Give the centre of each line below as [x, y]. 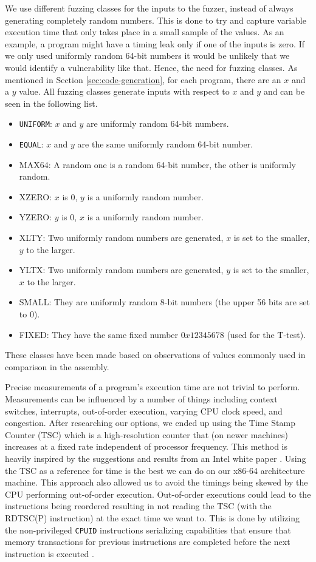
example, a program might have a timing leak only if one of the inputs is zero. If [155, 43]
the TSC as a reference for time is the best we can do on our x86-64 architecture [155, 470]
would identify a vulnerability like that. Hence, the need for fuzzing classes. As [151, 67]
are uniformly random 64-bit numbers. [157, 124]
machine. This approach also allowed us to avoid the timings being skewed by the [156, 482]
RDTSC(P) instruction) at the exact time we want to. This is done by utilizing [153, 517]
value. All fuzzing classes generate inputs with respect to [124, 91]
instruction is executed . [50, 553]
